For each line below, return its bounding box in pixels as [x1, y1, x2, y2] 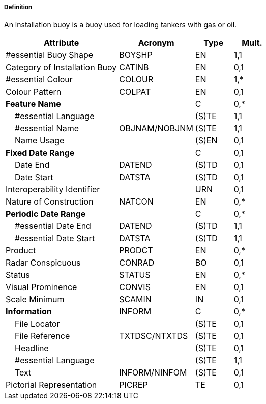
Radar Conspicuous [6, 257, 81, 268]
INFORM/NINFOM [119, 367, 187, 378]
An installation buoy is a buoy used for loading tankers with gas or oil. [4, 20, 237, 30]
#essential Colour [6, 74, 73, 85]
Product [6, 245, 36, 256]
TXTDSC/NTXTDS [119, 331, 188, 341]
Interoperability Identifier [6, 184, 100, 195]
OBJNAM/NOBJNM [119, 123, 193, 134]
